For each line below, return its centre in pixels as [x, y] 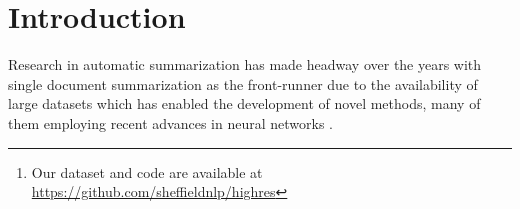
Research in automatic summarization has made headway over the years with [245, 64]
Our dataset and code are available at [147, 171]
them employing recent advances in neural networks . [170, 122]
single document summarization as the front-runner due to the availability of [243, 83]
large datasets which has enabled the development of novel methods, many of [244, 103]
